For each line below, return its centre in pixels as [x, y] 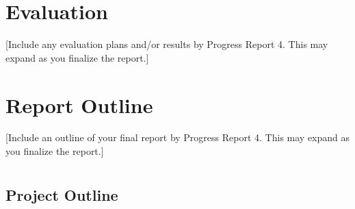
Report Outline [79, 104]
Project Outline [62, 194]
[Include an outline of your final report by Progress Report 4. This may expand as [178, 137]
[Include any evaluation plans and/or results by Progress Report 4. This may [167, 44]
